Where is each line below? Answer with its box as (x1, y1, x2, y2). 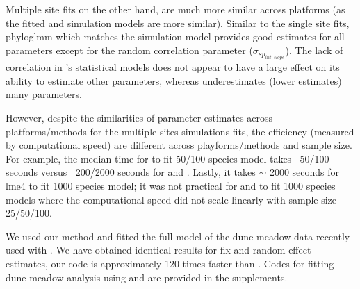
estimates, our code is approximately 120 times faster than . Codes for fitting (6, 256, 334, 270)
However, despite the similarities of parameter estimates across (6, 110, 273, 124)
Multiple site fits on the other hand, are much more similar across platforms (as (6, 2, 345, 16)
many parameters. (6, 87, 82, 101)
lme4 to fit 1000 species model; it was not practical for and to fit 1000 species (6, 178, 336, 192)
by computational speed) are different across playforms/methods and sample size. (6, 138, 352, 152)
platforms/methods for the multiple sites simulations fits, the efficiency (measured (6, 124, 354, 138)
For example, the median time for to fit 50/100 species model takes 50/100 (6, 151, 329, 165)
